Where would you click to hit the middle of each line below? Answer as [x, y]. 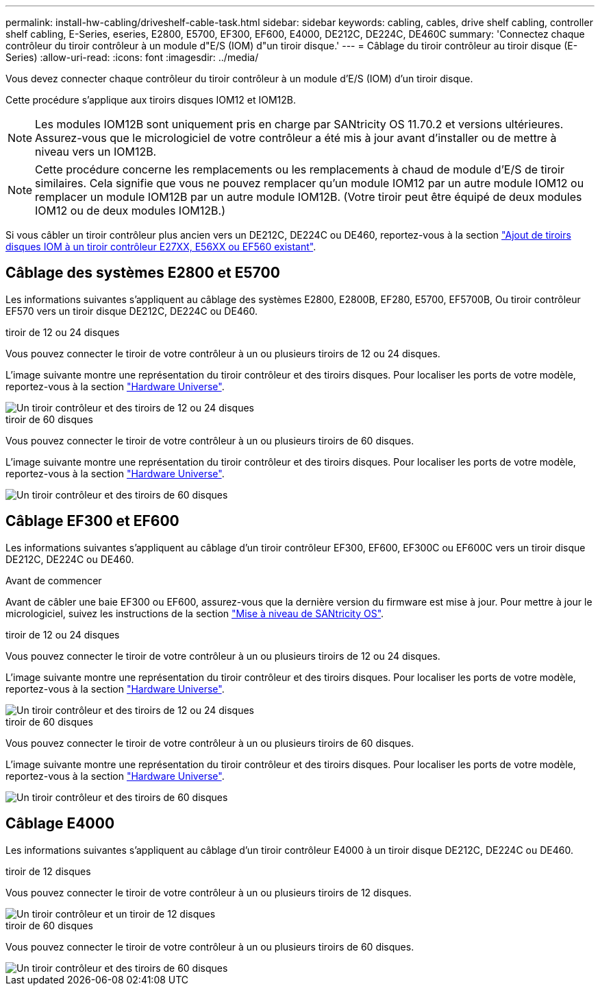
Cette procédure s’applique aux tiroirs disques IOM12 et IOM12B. [151, 100]
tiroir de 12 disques [48, 871]
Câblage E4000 [60, 824]
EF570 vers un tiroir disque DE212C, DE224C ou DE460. [132, 311]
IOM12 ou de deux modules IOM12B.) [130, 211]
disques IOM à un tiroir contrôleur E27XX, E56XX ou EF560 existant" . [161, 247]
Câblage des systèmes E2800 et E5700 [143, 273]
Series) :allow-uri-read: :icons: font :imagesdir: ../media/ [132, 57]
